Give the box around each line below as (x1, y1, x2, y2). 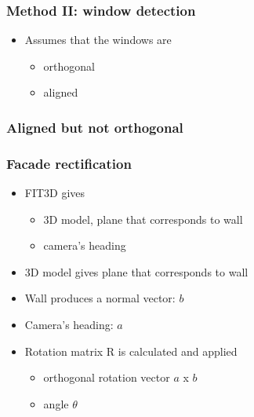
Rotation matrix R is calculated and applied (24, 342, 238, 359)
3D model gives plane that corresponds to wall (24, 263, 249, 280)
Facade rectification (6, 153, 132, 173)
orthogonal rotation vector (43, 369, 170, 386)
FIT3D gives (24, 185, 85, 201)
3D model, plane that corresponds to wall (43, 210, 243, 227)
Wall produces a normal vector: (24, 290, 176, 306)
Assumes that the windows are (24, 31, 172, 48)
